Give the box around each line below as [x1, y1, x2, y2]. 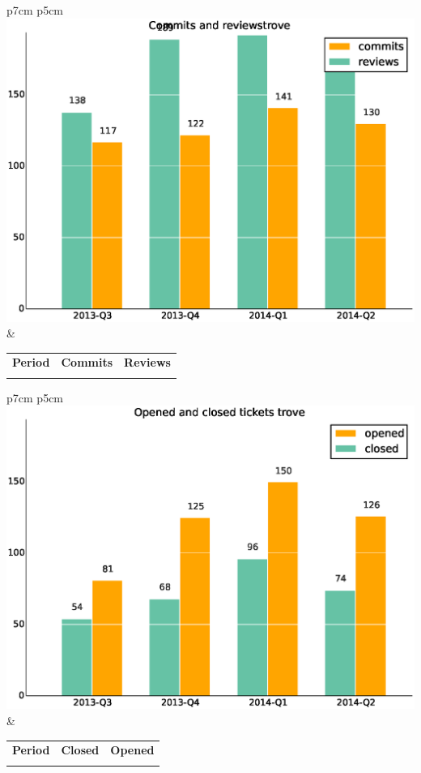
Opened [110, 741, 155, 758]
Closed [61, 741, 100, 758]
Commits [61, 354, 113, 371]
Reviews [124, 354, 171, 371]
